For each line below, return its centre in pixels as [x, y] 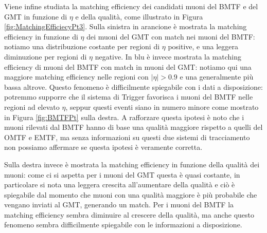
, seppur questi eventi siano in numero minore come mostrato [162, 106]
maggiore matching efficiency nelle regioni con [76, 77]
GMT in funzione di [36, 16]
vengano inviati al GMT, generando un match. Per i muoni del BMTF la [119, 205]
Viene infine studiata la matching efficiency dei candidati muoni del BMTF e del [131, 6]
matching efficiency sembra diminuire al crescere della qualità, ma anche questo [129, 214]
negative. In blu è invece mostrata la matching [168, 56]
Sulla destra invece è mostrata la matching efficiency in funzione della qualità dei [132, 164]
